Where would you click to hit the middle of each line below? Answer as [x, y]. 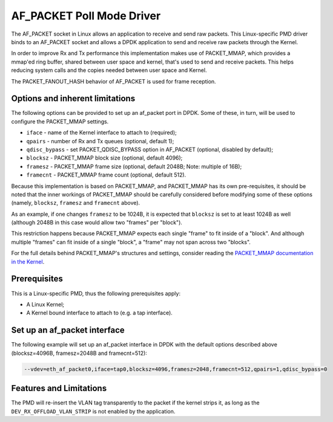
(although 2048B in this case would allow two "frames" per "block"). [97, 222]
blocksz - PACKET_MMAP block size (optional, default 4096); [104, 158]
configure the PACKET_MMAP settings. [60, 122]
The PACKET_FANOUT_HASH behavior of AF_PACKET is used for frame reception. [114, 81]
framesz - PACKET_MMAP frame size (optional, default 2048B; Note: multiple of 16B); [134, 166]
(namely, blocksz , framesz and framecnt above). [76, 203]
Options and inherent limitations [73, 99]
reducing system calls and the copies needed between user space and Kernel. [109, 70]
